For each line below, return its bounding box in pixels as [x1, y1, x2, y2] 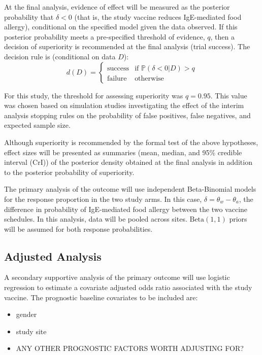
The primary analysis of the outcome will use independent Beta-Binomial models [4, 184, 256, 194]
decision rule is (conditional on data [4, 51, 116, 61]
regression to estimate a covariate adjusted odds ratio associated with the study [4, 282, 252, 293]
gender [16, 309, 37, 319]
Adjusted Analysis [4, 248, 102, 264]
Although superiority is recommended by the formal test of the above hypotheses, [4, 136, 258, 147]
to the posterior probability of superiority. [4, 166, 135, 177]
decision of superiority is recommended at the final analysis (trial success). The [4, 41, 250, 52]
